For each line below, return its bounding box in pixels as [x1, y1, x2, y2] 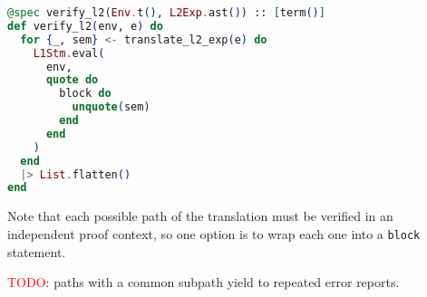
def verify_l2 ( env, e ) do [7, 19, 163, 33]
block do [59, 87, 112, 101]
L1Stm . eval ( [33, 46, 105, 60]
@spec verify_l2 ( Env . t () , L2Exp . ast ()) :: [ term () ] [7, 6, 325, 19]
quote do [45, 73, 99, 87]
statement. [7, 242, 66, 261]
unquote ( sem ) [72, 101, 150, 114]
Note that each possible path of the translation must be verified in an [7, 206, 393, 225]
